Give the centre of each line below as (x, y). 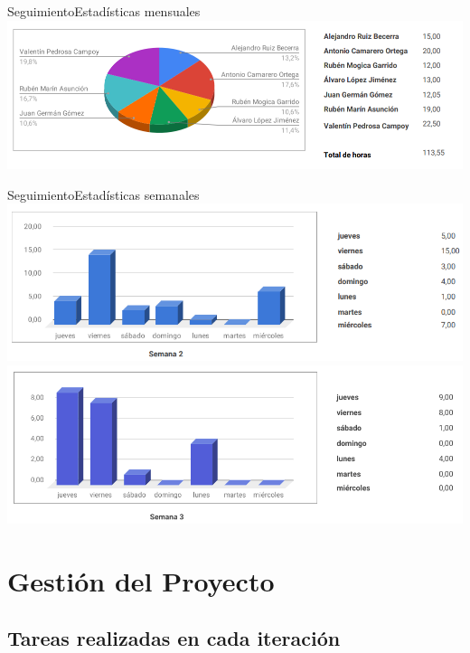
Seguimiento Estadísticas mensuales (104, 11)
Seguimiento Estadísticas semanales (103, 194)
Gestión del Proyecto (141, 580)
